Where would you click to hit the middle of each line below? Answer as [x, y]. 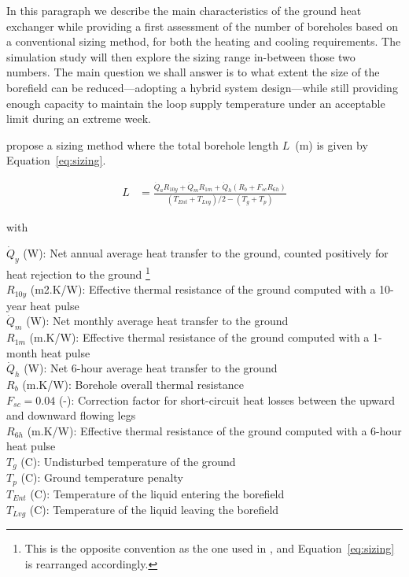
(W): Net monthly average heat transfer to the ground [157, 321]
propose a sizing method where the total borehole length [142, 144]
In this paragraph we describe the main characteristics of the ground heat [184, 10]
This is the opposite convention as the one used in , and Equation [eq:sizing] [210, 547]
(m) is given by [332, 144]
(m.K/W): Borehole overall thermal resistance [133, 385]
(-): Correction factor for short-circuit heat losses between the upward [227, 399]
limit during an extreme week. [79, 118]
